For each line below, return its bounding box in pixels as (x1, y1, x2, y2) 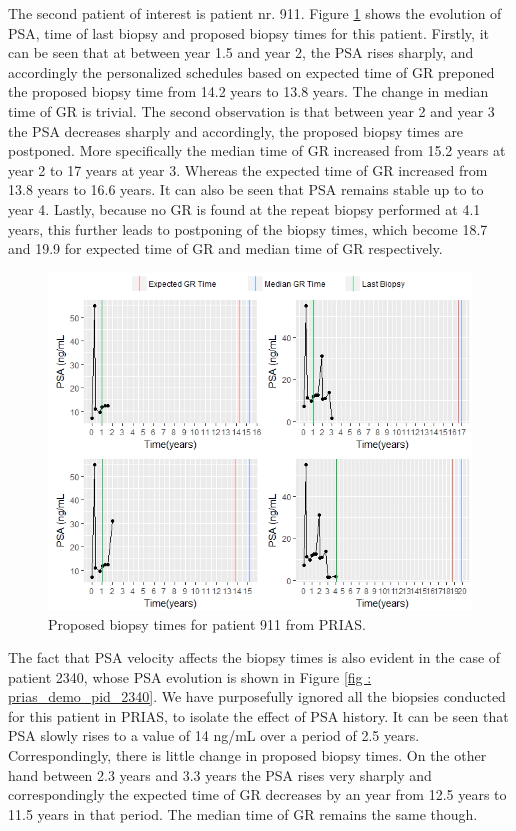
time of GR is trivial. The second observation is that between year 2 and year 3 (8, 100, 495, 121)
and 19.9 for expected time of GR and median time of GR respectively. (8, 238, 443, 259)
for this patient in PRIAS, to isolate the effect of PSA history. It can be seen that (8, 705, 509, 726)
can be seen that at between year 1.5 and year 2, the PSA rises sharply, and (8, 42, 474, 63)
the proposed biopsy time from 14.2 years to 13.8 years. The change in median (8, 81, 489, 102)
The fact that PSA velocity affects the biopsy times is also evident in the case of (8, 647, 501, 668)
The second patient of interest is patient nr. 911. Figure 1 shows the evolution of (8, 3, 502, 23)
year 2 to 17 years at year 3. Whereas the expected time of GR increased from (8, 159, 488, 180)
